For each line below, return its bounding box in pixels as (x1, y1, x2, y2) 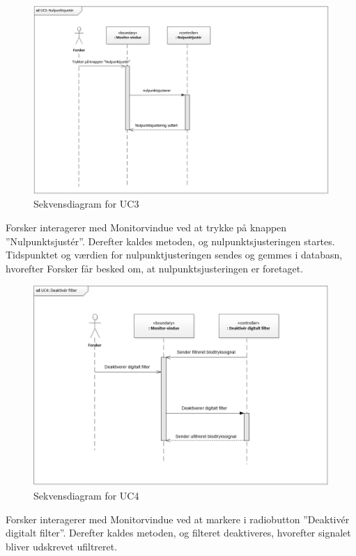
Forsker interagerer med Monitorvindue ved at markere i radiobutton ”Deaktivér (6, 511, 350, 526)
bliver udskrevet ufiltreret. (6, 539, 118, 553)
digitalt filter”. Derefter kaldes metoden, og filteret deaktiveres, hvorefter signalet (6, 525, 351, 540)
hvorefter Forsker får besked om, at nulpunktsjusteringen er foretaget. (6, 261, 304, 275)
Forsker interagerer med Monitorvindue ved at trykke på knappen (6, 219, 287, 234)
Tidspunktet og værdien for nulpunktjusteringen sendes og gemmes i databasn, (6, 247, 343, 262)
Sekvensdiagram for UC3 (33, 196, 139, 211)
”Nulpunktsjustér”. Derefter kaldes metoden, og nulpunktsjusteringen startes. (6, 233, 335, 248)
